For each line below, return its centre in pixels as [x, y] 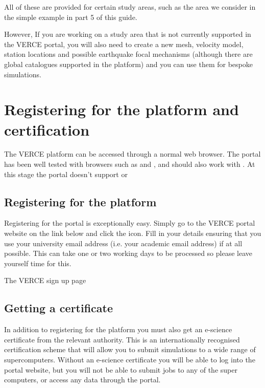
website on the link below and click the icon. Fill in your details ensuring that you [133, 233]
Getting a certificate [59, 308]
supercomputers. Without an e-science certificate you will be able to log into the [130, 359]
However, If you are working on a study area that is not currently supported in [128, 34]
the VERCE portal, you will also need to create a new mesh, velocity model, [124, 44]
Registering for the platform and [122, 109]
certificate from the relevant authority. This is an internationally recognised [122, 339]
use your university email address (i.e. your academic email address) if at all [123, 243]
